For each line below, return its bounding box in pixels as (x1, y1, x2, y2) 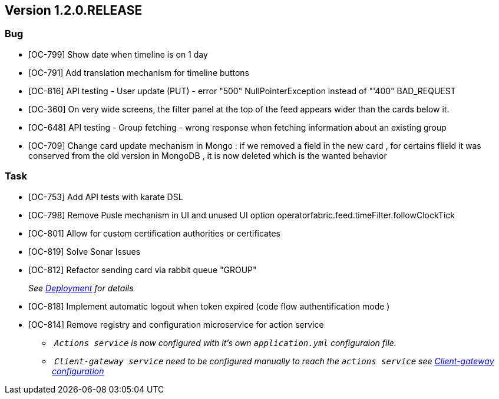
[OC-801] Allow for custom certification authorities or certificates (28, 228, 280, 238)
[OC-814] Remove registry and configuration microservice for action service (28, 319, 324, 330)
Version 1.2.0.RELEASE (5, 3, 143, 18)
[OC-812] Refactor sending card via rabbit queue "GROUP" (28, 264, 257, 275)
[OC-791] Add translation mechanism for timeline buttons (28, 67, 249, 78)
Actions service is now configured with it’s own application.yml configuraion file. (54, 337, 396, 348)
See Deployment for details (28, 282, 134, 293)
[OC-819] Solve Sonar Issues (28, 246, 141, 257)
